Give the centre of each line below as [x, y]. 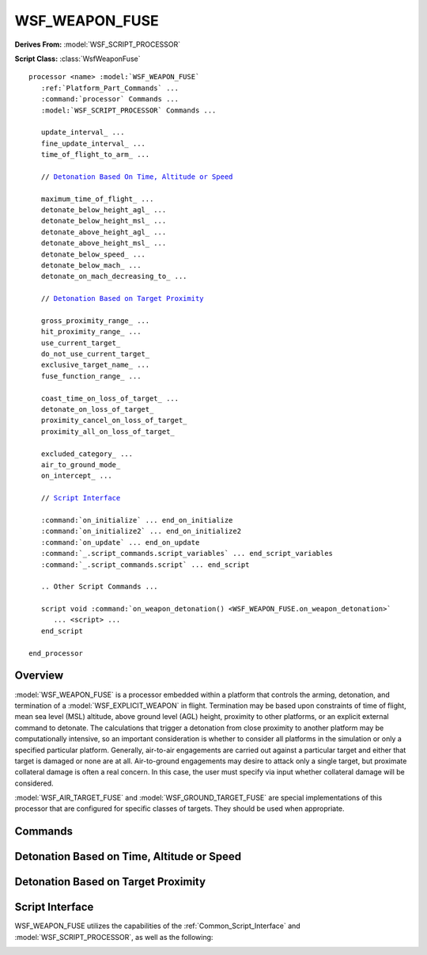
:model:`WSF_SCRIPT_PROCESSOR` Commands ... [128, 110]
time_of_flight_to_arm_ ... [95, 155]
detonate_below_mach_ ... [91, 265]
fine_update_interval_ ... [93, 143]
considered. [34, 783]
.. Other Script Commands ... [99, 587]
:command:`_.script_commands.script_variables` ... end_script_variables [187, 554]
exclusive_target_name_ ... [95, 365]
